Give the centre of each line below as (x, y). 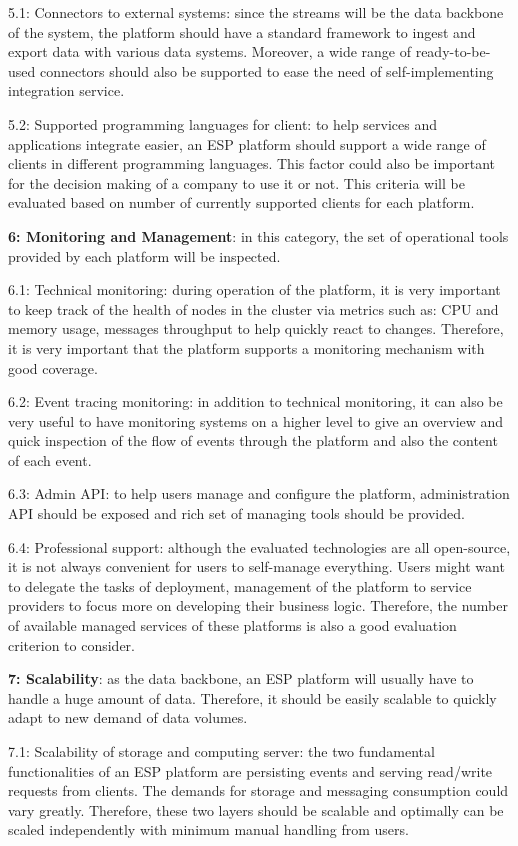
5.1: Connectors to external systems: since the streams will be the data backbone (256, 12)
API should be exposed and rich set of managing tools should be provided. (236, 513)
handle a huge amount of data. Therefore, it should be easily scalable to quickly (252, 697)
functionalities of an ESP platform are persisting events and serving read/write (250, 770)
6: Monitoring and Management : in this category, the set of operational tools (258, 235)
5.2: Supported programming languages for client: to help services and (223, 123)
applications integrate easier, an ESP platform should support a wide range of (247, 143)
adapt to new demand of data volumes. (128, 717)
